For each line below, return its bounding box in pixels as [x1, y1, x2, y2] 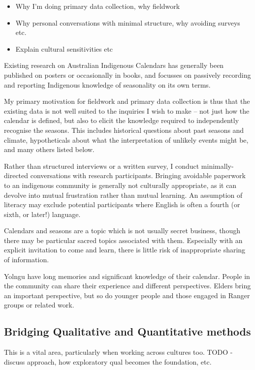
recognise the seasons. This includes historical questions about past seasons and [4, 124, 244, 135]
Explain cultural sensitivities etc [15, 43, 113, 54]
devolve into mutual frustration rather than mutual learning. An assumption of [4, 189, 243, 200]
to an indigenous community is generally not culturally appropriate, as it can [4, 180, 237, 190]
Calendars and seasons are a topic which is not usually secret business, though [4, 225, 240, 236]
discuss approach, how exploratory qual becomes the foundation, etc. [4, 356, 212, 367]
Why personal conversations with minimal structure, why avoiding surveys [15, 17, 240, 28]
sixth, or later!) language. [4, 209, 81, 219]
